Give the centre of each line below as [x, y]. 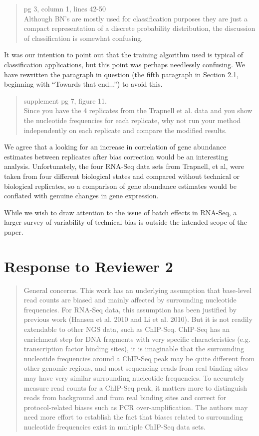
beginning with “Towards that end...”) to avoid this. [83, 84]
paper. [14, 231]
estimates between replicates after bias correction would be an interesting [116, 156]
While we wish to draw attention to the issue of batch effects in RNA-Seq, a [121, 212]
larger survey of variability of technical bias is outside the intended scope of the [126, 222]
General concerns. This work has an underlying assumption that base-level [137, 290]
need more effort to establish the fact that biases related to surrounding [133, 417]
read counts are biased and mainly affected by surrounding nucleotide [130, 300]
